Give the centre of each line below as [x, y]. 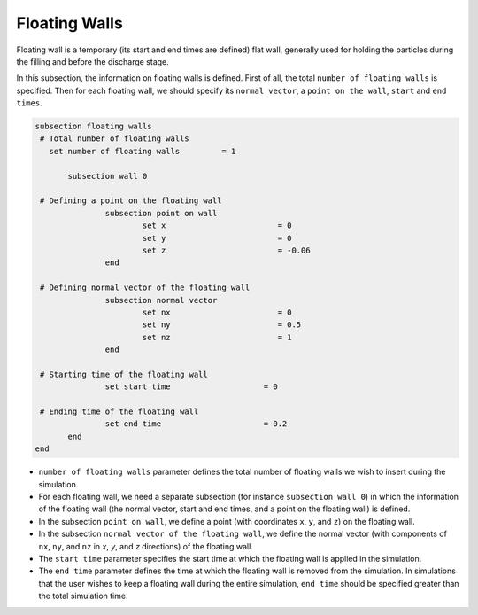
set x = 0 [217, 226]
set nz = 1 [217, 337]
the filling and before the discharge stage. [93, 61]
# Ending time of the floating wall [119, 412]
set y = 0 [217, 238]
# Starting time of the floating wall [124, 374]
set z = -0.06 [226, 250]
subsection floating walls [93, 127]
